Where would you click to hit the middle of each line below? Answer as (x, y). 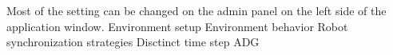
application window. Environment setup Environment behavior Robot (177, 26)
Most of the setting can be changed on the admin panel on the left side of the (196, 10)
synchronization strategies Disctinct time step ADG (133, 42)
